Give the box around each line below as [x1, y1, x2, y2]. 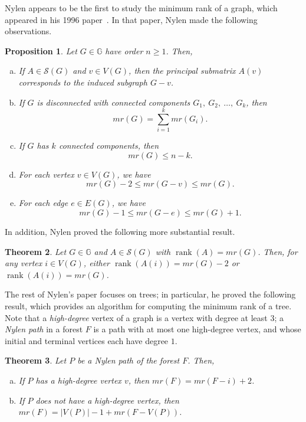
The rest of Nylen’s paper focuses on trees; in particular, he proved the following [5, 288, 296, 300]
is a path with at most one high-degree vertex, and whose [93, 323, 301, 335]
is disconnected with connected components [37, 96, 190, 108]
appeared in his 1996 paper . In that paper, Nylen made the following [5, 13, 258, 25]
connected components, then [58, 139, 159, 152]
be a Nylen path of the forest [77, 354, 180, 367]
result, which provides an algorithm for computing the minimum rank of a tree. [5, 300, 292, 312]
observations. [5, 25, 52, 37]
